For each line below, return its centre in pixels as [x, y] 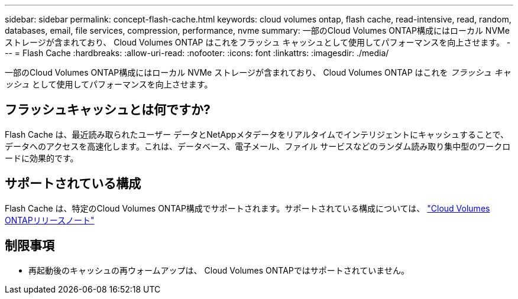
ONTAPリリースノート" [50, 220]
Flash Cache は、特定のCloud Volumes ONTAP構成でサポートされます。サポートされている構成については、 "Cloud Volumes [247, 208]
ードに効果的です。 [42, 158]
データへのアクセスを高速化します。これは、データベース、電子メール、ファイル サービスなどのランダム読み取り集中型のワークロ [258, 146]
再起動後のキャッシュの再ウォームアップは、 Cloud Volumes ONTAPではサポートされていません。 [219, 270]
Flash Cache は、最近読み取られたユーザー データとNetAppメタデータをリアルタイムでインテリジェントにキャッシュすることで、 [257, 134]
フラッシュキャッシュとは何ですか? [108, 110]
